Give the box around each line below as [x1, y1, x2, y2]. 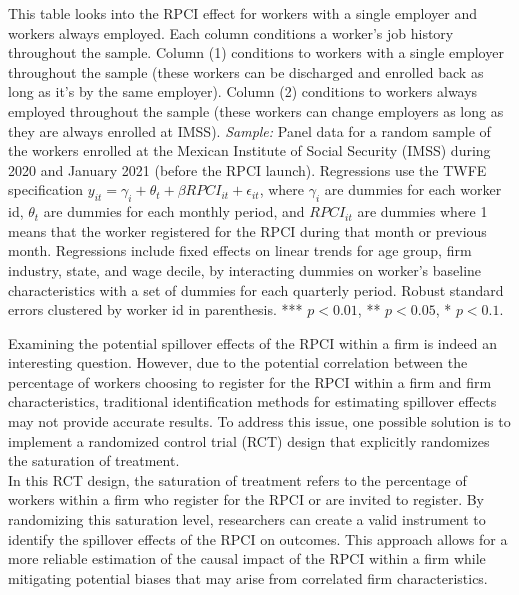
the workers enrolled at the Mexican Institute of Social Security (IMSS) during [8, 140, 491, 161]
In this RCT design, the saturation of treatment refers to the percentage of [8, 469, 467, 490]
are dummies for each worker [324, 179, 502, 200]
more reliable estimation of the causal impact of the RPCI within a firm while [8, 548, 486, 569]
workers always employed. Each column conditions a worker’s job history [8, 22, 454, 43]
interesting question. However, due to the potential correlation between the [8, 352, 468, 373]
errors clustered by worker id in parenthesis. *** [8, 299, 303, 320]
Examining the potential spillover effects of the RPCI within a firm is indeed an [8, 332, 497, 353]
